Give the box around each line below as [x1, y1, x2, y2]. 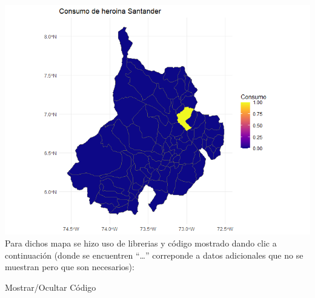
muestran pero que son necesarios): [5, 260, 134, 273]
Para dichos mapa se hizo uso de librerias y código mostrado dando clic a [5, 237, 277, 250]
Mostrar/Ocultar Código [5, 280, 96, 293]
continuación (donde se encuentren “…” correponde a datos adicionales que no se [5, 248, 303, 261]
